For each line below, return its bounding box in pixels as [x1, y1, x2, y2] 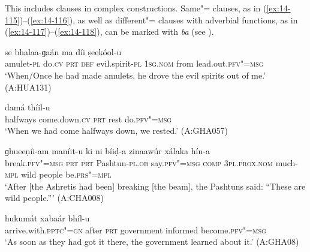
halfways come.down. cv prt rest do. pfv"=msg [5, 112, 172, 125]
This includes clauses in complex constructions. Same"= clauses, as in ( [5, 2, 267, 14]
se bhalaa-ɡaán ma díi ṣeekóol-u [5, 45, 122, 58]
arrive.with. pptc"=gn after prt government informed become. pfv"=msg [5, 223, 266, 236]
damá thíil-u [5, 101, 50, 113]
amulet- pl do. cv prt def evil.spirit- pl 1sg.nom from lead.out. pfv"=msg [5, 57, 264, 70]
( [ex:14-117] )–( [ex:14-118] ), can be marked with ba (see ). [5, 25, 214, 38]
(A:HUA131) [5, 80, 52, 93]
